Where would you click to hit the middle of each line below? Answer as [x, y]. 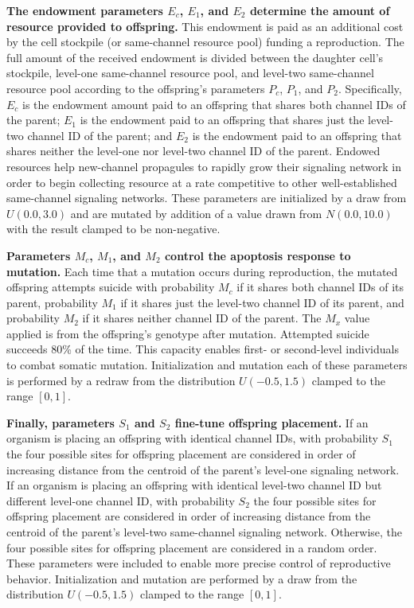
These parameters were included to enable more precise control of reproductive [199, 563]
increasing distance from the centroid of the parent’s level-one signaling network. [203, 469]
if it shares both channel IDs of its [320, 287]
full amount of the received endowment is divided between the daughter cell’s [195, 57]
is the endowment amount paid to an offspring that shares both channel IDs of [214, 104]
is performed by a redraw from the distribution [121, 380]
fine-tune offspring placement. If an [271, 422]
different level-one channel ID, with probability [121, 500]
